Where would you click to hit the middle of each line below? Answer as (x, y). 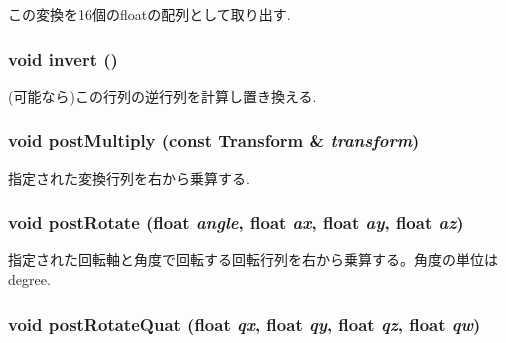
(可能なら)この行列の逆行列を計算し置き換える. (162, 95)
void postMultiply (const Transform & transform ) (214, 140)
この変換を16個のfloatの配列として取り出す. (149, 14)
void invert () (63, 58)
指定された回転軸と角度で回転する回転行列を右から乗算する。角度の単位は (253, 259)
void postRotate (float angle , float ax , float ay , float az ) (236, 222)
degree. (29, 279)
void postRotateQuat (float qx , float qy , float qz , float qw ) (244, 323)
